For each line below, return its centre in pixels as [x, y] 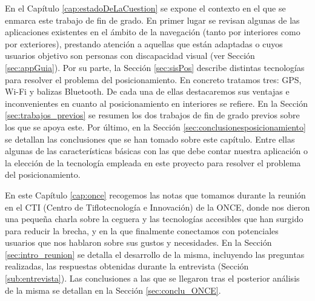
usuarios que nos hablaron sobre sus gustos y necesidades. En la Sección [138, 242]
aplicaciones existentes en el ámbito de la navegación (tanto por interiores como [153, 32]
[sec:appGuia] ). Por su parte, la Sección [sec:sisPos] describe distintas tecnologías [155, 67]
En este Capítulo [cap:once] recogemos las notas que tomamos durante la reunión [155, 194]
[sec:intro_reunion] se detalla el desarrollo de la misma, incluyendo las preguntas [155, 254]
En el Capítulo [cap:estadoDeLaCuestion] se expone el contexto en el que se [145, 8]
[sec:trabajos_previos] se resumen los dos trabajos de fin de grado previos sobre [152, 115]
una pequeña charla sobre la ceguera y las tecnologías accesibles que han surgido [154, 219]
